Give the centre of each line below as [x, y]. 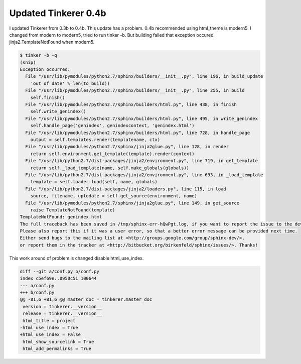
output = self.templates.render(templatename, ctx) [95, 140]
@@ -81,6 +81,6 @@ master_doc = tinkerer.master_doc [86, 299]
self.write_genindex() [58, 111]
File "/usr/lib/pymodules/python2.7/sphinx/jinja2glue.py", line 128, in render [127, 147]
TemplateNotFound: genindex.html [61, 217]
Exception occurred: [45, 70]
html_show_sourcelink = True [58, 342]
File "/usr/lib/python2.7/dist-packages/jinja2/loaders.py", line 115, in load [126, 189]
